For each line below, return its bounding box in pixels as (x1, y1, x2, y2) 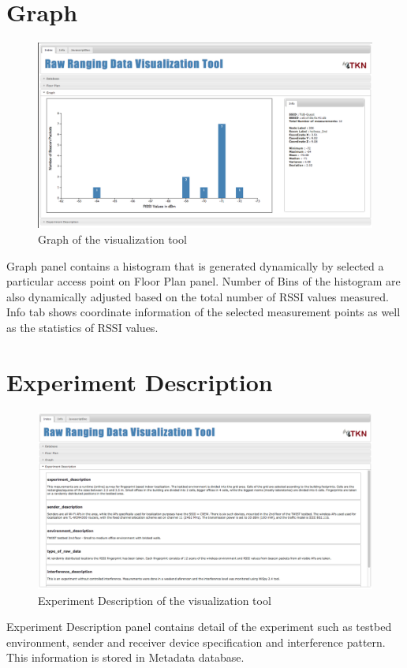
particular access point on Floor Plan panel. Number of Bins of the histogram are (6, 273, 401, 289)
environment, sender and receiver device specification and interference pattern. (6, 633, 386, 650)
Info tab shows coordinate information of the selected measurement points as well (6, 304, 401, 320)
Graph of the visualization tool (38, 230, 187, 247)
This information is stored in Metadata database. (6, 649, 245, 666)
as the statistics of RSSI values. (6, 319, 159, 335)
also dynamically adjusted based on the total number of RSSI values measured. (6, 288, 389, 304)
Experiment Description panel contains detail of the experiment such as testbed (6, 618, 392, 635)
